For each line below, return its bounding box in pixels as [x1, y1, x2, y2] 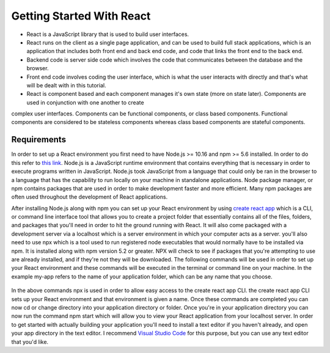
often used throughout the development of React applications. [11, 193, 168, 201]
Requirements [11, 134, 67, 145]
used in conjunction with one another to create [26, 98, 144, 106]
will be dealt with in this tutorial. [26, 81, 106, 89]
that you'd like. [11, 338, 49, 345]
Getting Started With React [11, 9, 151, 23]
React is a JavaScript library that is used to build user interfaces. [26, 31, 189, 38]
